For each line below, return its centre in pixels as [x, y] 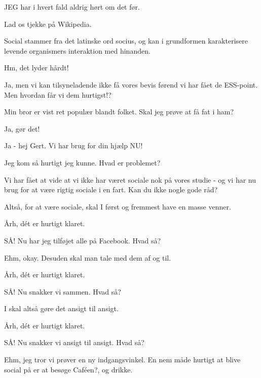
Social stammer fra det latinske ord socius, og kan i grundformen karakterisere [126, 41]
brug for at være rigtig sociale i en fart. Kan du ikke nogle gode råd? [111, 190]
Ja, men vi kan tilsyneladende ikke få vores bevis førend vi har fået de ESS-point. [131, 84]
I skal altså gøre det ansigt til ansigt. [61, 308]
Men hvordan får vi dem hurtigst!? [58, 94]
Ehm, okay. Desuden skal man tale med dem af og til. [88, 257]
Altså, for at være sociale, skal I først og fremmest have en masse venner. [118, 206]
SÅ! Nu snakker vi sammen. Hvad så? [63, 291]
